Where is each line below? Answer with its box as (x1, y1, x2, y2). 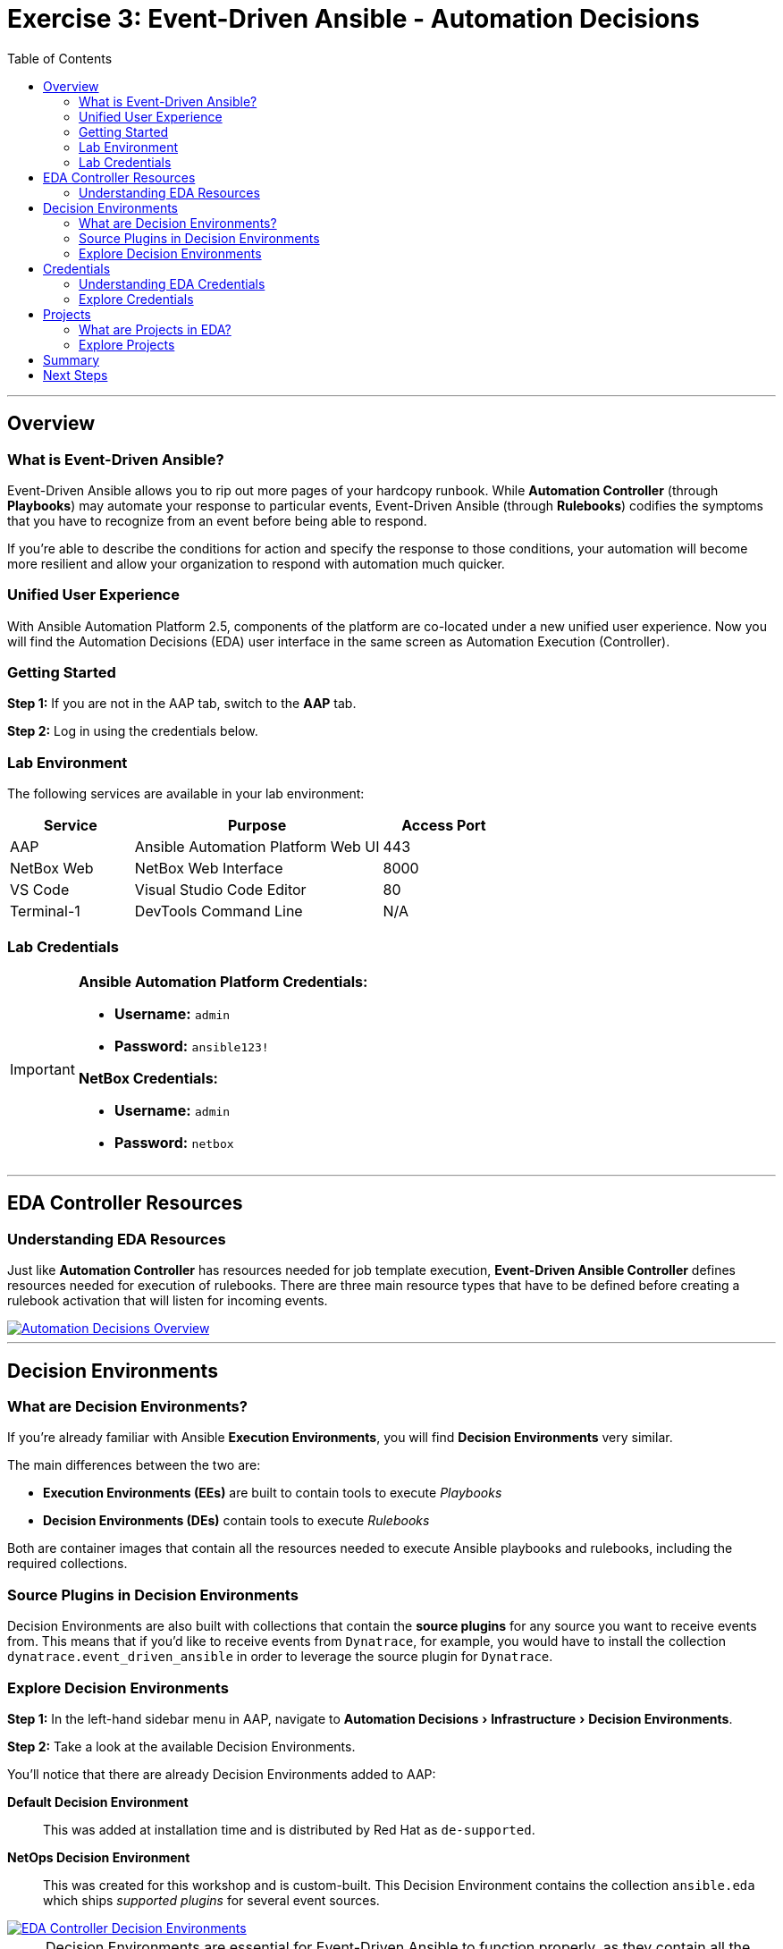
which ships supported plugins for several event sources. (43, 1892, 380, 1908)
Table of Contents (7, 50, 113, 66)
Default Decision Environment (7, 1793, 189, 1810)
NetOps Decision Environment (7, 1849, 190, 1865)
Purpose (228, 816, 287, 835)
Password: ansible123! (114, 1036, 269, 1055)
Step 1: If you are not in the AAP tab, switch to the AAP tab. (7, 696, 357, 712)
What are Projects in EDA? (79, 321, 232, 337)
